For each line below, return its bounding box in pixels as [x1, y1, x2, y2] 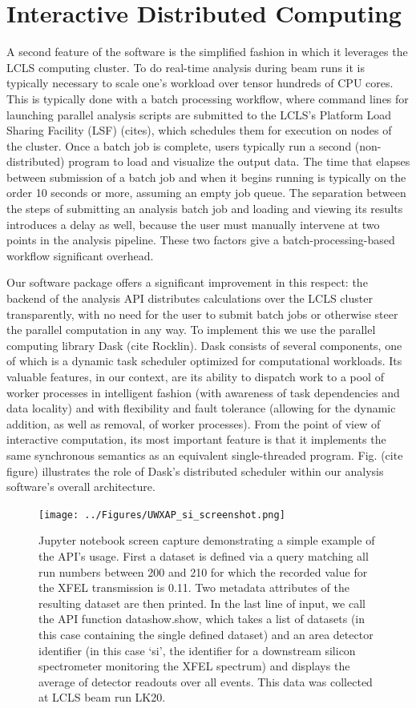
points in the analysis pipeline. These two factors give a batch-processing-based [6, 231, 395, 248]
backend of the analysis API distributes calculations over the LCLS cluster [6, 290, 373, 307]
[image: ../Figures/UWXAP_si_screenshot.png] [38, 509, 285, 521]
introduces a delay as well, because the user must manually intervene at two [6, 215, 380, 232]
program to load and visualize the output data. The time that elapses [68, 153, 410, 170]
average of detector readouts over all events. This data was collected [38, 673, 373, 690]
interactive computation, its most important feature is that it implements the [6, 431, 386, 448]
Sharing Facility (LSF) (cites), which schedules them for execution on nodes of [6, 122, 392, 139]
